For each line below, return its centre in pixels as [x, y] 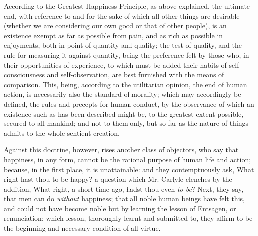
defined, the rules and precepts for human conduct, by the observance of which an [129, 103]
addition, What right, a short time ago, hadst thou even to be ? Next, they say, [124, 188]
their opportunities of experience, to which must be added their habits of [115, 64]
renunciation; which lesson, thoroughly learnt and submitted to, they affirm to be [128, 218]
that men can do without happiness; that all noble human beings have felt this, [124, 198]
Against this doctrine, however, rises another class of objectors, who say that [121, 150]
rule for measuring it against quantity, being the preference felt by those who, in [127, 55]
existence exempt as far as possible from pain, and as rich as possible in [114, 35]
